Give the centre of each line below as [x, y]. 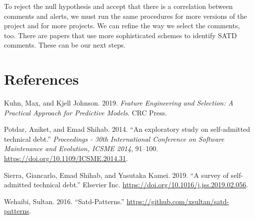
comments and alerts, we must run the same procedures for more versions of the [126, 16]
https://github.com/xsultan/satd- [178, 201]
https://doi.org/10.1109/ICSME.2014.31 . [66, 158]
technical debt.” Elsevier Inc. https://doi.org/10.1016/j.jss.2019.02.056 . [141, 185]
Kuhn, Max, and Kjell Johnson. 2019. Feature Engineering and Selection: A [119, 103]
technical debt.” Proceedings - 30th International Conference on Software [114, 138]
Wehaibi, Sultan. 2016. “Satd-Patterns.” [64, 201]
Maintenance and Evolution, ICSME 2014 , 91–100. [81, 148]
